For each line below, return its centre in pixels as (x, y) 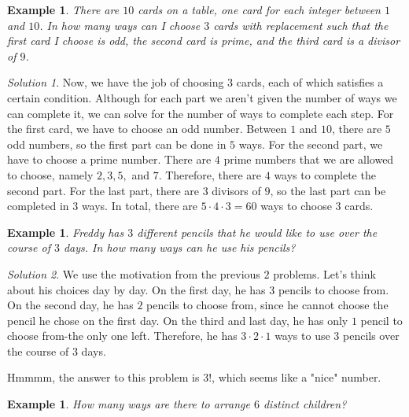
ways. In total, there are (140, 206)
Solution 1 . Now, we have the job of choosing (116, 82)
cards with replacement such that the (301, 25)
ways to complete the (325, 174)
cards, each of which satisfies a (310, 82)
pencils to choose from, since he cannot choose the (267, 305)
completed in (38, 206)
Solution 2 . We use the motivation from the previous (134, 273)
